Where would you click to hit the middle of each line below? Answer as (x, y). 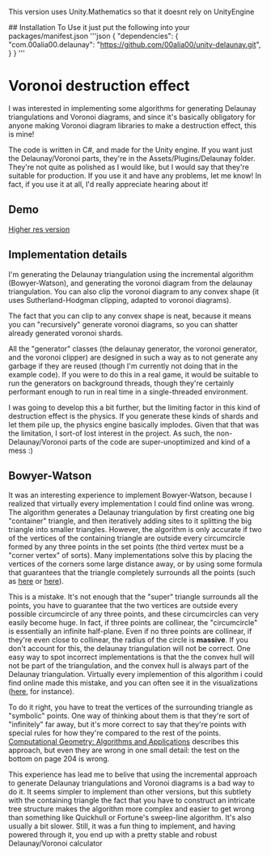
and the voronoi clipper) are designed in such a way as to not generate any (133, 357)
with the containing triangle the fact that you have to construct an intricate (132, 800)
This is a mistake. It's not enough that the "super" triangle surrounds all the (133, 597)
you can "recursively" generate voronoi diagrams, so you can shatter (123, 324)
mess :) (21, 450)
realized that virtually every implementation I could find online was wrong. (131, 504)
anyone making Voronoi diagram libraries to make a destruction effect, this (133, 126)
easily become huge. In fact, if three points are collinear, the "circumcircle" (133, 623)
